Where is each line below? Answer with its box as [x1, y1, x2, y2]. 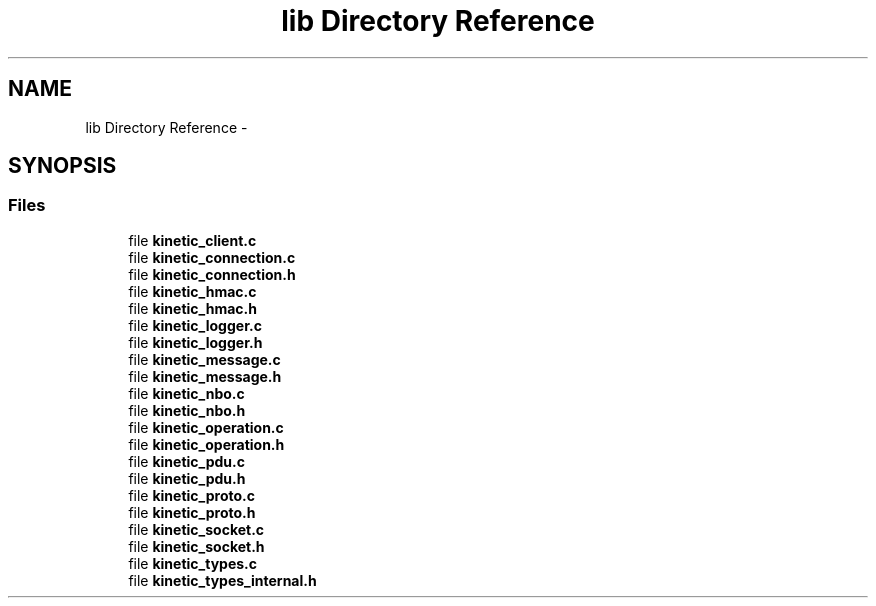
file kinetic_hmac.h [128, 299, 257, 317]
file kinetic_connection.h [128, 265, 296, 283]
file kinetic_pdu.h [128, 469, 246, 487]
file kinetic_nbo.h [128, 401, 246, 419]
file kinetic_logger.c [128, 316, 262, 334]
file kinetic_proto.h [128, 503, 256, 521]
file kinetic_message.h [128, 367, 282, 385]
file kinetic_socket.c [128, 520, 265, 538]
